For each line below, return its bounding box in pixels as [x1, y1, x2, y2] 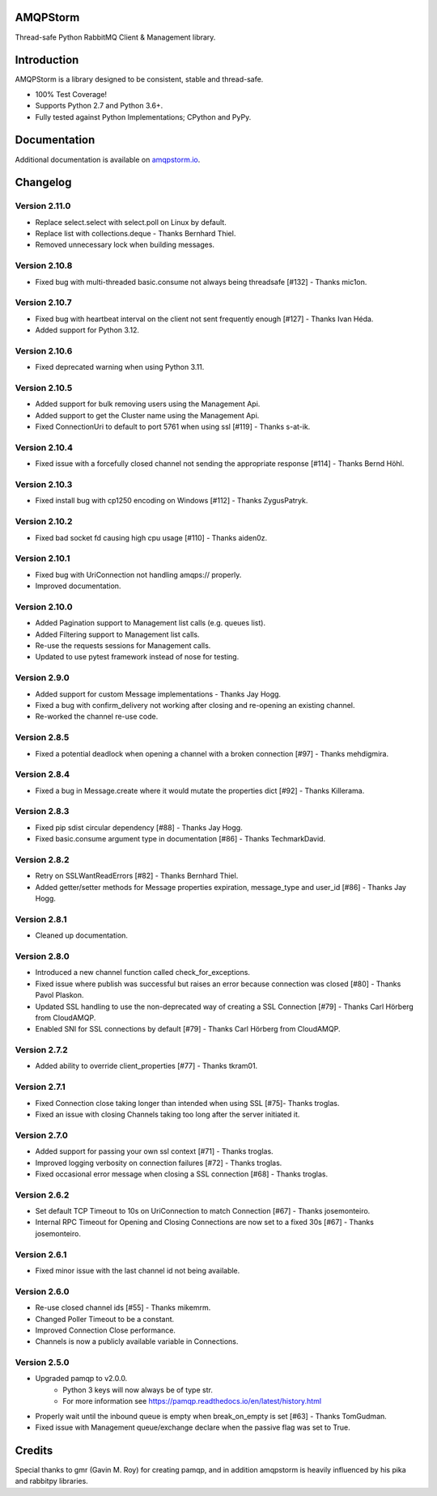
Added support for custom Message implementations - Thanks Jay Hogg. [35, 689, 282, 699]
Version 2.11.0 [15, 201, 71, 212]
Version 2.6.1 [15, 1248, 67, 1260]
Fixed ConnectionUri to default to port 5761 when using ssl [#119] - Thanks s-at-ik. [35, 422, 311, 432]
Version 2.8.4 [15, 769, 70, 780]
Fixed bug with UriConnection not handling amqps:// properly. [35, 570, 242, 579]
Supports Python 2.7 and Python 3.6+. [35, 101, 163, 111]
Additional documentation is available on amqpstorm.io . [15, 155, 201, 164]
